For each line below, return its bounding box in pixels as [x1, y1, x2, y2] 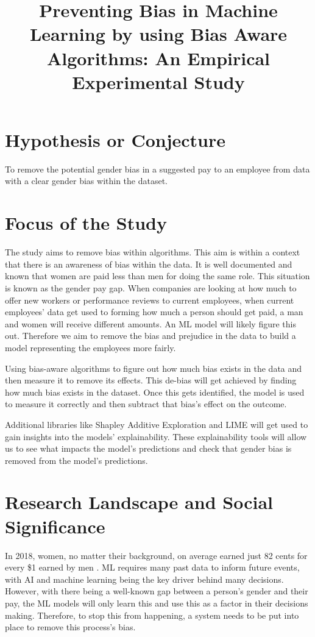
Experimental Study [72, 69, 245, 94]
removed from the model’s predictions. [5, 454, 148, 466]
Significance [5, 513, 105, 538]
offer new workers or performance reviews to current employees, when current [5, 293, 294, 306]
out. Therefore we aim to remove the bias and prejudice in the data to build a [5, 329, 296, 342]
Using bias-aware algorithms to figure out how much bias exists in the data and [5, 361, 302, 374]
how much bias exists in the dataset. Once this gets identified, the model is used [5, 385, 305, 398]
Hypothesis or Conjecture [5, 127, 226, 152]
